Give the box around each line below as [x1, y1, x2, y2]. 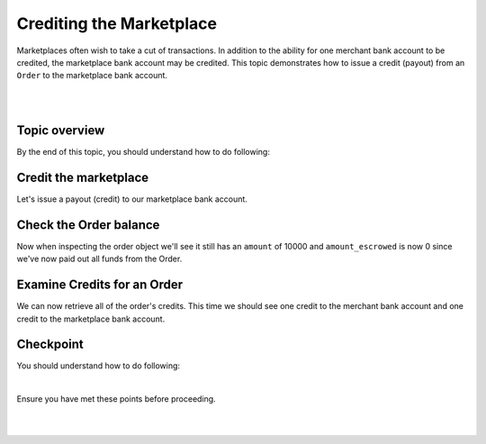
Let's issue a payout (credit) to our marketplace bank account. [16, 194, 247, 204]
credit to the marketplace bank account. [16, 313, 166, 324]
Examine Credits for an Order [16, 277, 184, 293]
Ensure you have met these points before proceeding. [16, 394, 216, 404]
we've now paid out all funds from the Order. [16, 253, 183, 265]
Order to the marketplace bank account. [16, 70, 168, 81]
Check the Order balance [16, 217, 160, 232]
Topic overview [16, 122, 105, 138]
